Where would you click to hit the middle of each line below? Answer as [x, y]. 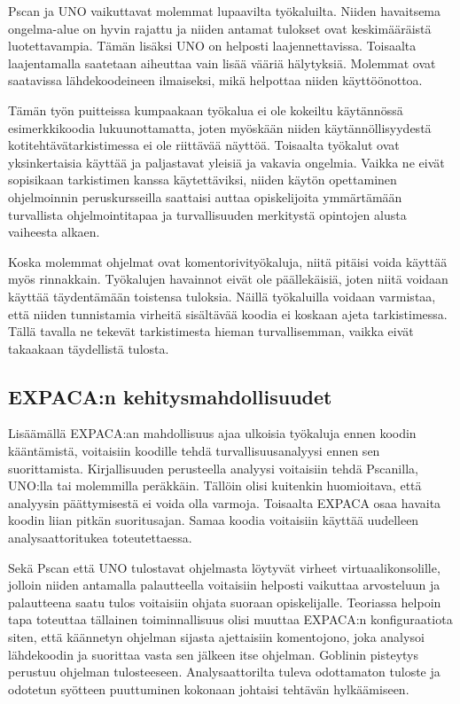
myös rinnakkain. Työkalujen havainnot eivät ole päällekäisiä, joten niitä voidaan [228, 279]
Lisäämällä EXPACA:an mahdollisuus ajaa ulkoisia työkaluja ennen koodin [212, 433]
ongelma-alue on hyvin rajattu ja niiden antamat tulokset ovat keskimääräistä [220, 28]
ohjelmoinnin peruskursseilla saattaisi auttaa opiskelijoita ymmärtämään [205, 196]
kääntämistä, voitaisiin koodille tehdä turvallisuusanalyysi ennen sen [194, 451]
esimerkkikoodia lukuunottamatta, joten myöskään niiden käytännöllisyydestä [220, 127]
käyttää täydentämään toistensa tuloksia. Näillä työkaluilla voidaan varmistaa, [222, 296]
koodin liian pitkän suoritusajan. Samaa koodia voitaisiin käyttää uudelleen [214, 520]
